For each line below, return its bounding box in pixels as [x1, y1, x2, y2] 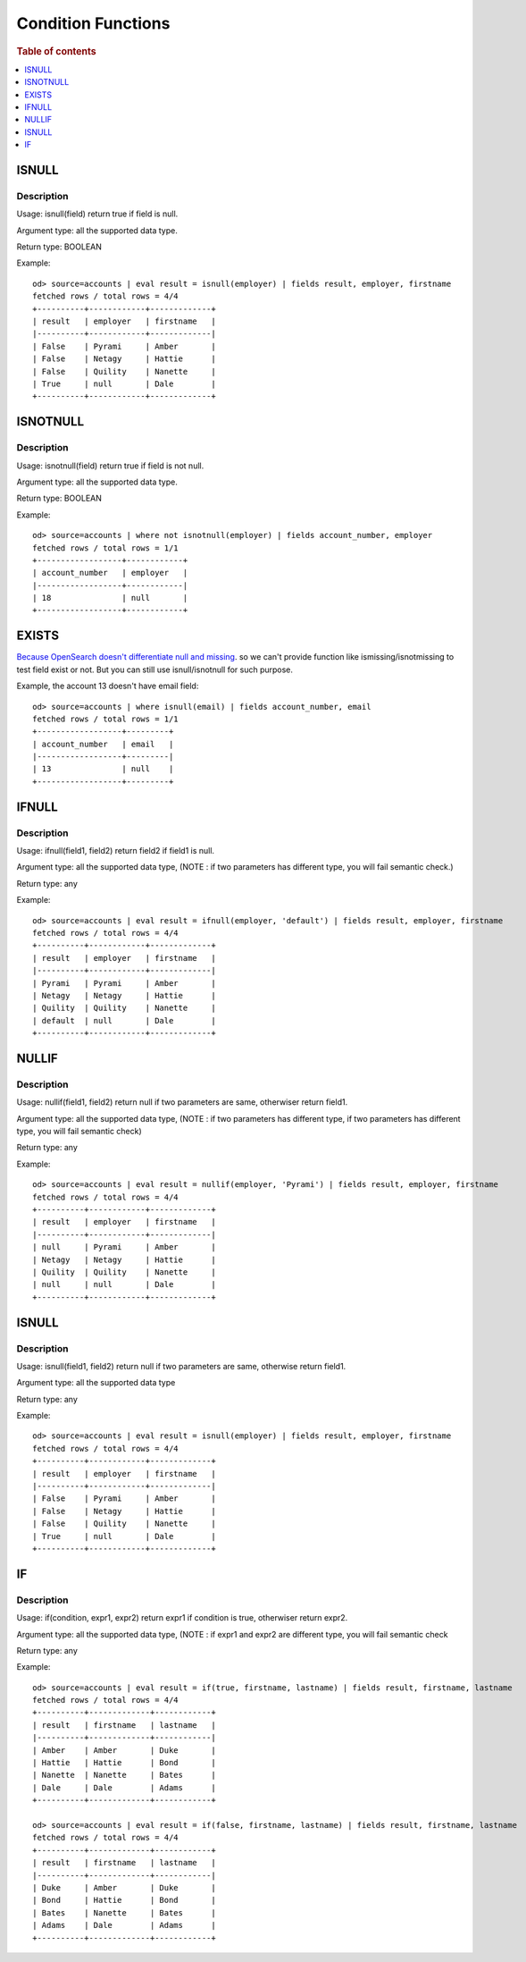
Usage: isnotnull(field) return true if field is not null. [16, 460, 205, 471]
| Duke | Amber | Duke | [32, 1882, 216, 1892]
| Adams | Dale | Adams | [32, 1920, 216, 1931]
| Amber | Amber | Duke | [32, 1745, 216, 1756]
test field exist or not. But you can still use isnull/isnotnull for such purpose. [16, 664, 294, 675]
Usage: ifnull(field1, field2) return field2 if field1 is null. [16, 846, 214, 856]
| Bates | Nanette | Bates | [32, 1907, 216, 1917]
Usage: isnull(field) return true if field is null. [16, 208, 179, 219]
